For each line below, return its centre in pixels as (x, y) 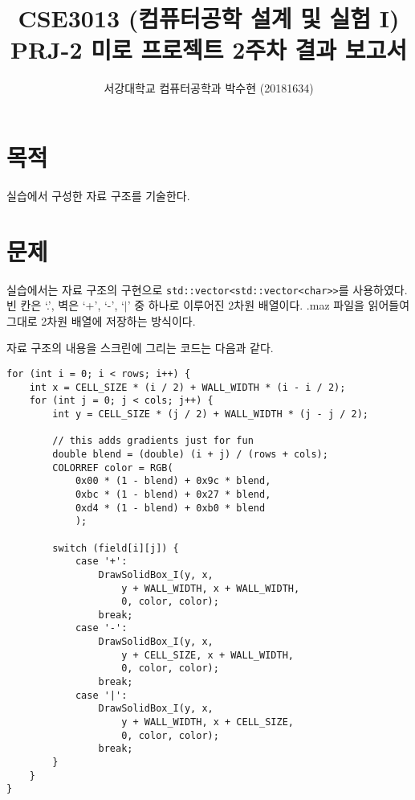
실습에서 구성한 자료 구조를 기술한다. (98, 195)
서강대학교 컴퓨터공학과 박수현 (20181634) (209, 88)
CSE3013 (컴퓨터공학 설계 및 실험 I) (209, 18)
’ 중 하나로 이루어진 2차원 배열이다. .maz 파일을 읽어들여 (269, 305)
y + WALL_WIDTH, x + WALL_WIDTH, (211, 588)
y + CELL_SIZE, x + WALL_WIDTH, (207, 655)
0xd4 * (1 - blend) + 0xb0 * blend (170, 508)
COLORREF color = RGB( (113, 468)
